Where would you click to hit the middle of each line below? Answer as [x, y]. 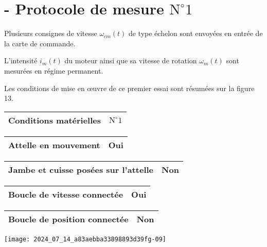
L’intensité [21, 60]
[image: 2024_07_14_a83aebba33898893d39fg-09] [85, 239]
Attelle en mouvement [54, 145]
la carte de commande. [40, 43]
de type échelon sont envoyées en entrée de [195, 33]
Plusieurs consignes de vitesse [51, 33]
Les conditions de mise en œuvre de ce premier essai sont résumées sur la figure [129, 88]
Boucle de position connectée [68, 219]
